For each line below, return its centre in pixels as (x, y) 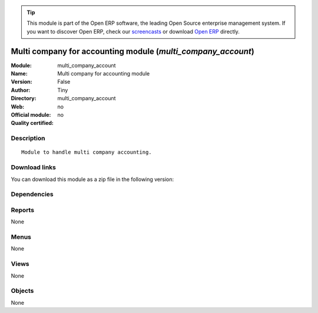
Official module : (31, 115)
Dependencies (32, 195)
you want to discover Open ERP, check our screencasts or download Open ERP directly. (133, 31)
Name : (19, 74)
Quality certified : (32, 123)
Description (28, 139)
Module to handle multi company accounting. (87, 152)
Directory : (24, 98)
